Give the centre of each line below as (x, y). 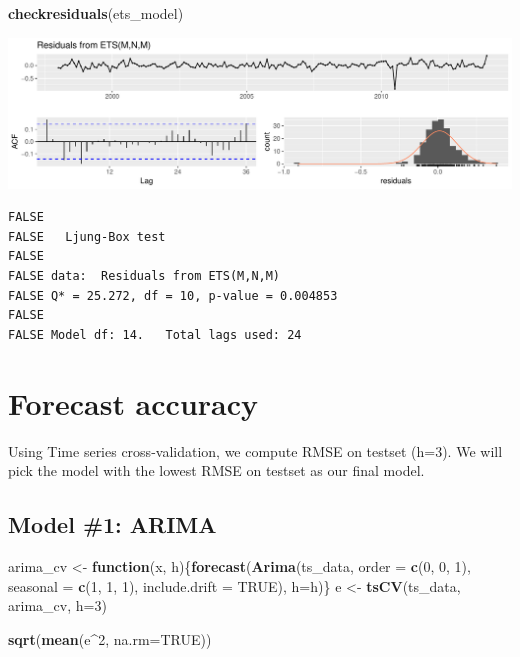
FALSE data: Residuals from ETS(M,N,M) (144, 276)
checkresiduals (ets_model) (96, 13)
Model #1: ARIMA (112, 524)
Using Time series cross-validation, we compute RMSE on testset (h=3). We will (255, 450)
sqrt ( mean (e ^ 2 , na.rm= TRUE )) (110, 638)
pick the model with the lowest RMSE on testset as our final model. (216, 470)
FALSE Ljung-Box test (87, 236)
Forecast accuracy (133, 402)
